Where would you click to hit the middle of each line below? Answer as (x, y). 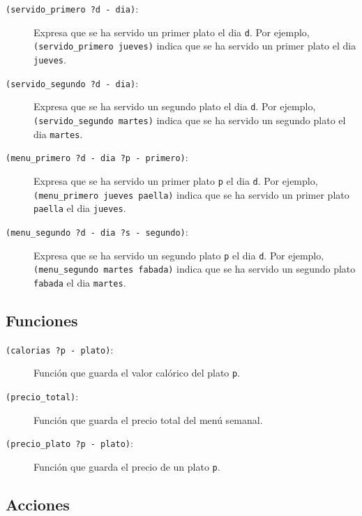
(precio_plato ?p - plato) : (69, 443)
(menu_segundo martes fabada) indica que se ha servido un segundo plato (195, 269)
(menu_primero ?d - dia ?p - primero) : (97, 157)
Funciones (42, 320)
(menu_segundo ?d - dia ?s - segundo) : (97, 231)
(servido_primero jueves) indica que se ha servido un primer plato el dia (195, 46)
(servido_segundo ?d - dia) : (72, 83)
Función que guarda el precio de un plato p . (127, 466)
